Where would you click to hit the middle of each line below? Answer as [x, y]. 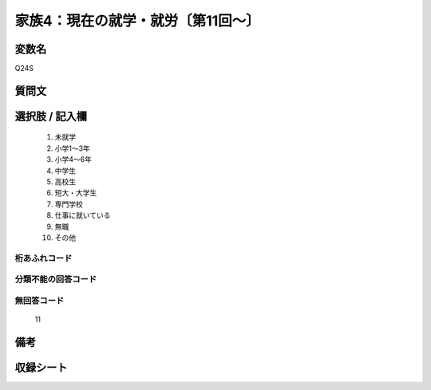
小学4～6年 [73, 160]
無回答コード [40, 301]
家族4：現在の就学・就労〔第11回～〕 [138, 21]
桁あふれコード [43, 258]
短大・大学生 [76, 193]
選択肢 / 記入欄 [51, 116]
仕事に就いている [83, 215]
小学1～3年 [73, 148]
